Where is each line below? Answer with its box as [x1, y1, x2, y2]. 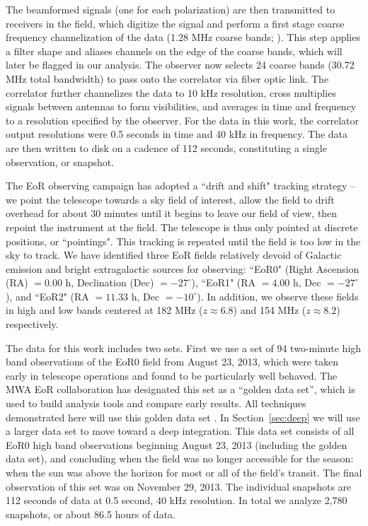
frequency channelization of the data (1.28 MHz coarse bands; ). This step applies [6, 30, 360, 45]
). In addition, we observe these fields [197, 288, 359, 303]
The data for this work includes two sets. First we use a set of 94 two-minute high [6, 340, 362, 355]
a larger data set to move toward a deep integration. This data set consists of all [6, 423, 355, 438]
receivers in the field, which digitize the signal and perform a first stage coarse [6, 16, 345, 30]
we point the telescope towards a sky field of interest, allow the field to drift [6, 192, 335, 206]
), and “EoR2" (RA [6, 288, 89, 303]
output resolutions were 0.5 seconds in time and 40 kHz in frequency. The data [6, 127, 348, 141]
